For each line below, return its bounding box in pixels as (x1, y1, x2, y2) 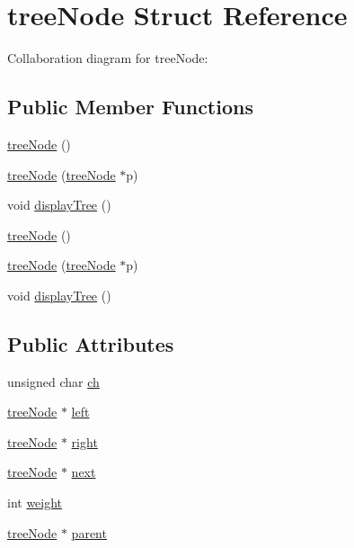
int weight (7, 493, 63, 512)
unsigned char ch (7, 372, 100, 391)
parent (71, 523, 107, 542)
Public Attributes (7, 329, 174, 357)
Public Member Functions (7, 93, 253, 121)
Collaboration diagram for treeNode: (7, 49, 208, 67)
